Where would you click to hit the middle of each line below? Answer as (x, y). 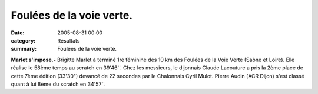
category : (23, 40)
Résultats (69, 40)
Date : (18, 33)
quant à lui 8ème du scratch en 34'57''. (58, 84)
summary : (24, 49)
